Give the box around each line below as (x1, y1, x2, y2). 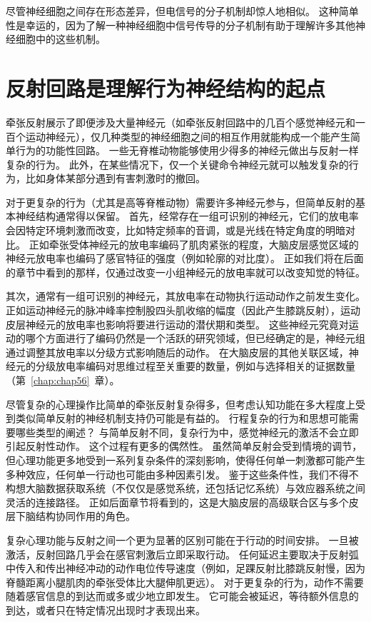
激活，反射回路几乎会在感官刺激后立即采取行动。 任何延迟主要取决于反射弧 (6, 546, 359, 561)
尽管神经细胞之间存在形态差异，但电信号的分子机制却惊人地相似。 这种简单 (6, 4, 359, 18)
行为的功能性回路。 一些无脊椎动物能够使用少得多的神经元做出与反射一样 (15, 143, 359, 158)
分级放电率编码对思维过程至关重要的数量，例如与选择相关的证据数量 (35, 358, 355, 373)
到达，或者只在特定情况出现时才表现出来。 (6, 602, 205, 617)
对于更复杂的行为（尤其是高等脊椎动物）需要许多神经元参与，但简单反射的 (6, 194, 355, 209)
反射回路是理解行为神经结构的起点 (6, 73, 326, 102)
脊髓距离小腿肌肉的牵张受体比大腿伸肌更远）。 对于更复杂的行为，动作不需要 (6, 574, 364, 589)
